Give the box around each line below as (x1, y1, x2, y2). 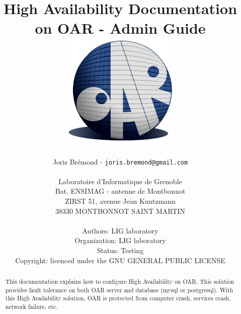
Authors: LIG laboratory (82, 225, 158, 235)
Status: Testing (97, 245, 144, 255)
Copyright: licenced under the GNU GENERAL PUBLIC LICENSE (15, 255, 225, 265)
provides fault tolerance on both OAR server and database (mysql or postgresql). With (5, 285, 233, 294)
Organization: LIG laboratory (74, 235, 166, 246)
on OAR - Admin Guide (35, 18, 206, 38)
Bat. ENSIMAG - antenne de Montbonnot (55, 186, 186, 196)
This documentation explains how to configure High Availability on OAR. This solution (5, 277, 234, 285)
